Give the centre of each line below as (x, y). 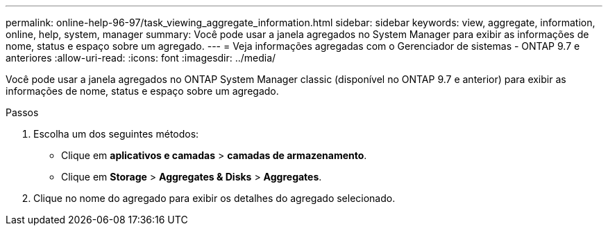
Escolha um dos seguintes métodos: (116, 134)
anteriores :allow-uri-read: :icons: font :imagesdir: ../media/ (141, 58)
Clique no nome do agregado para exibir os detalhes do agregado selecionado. (214, 198)
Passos (22, 112)
